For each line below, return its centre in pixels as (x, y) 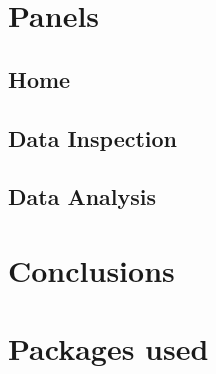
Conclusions (91, 269)
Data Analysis (82, 196)
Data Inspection (93, 137)
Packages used (108, 348)
